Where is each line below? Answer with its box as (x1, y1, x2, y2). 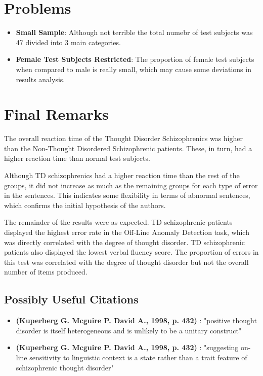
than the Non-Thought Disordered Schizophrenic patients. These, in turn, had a (4, 143, 252, 153)
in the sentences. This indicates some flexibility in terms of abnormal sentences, (4, 190, 250, 200)
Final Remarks (4, 104, 109, 124)
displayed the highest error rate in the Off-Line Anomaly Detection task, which (4, 226, 249, 237)
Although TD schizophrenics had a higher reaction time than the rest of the (4, 170, 240, 180)
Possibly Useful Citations (4, 291, 139, 307)
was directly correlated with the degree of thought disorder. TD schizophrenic (4, 236, 245, 247)
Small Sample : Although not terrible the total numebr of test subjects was (16, 27, 253, 38)
